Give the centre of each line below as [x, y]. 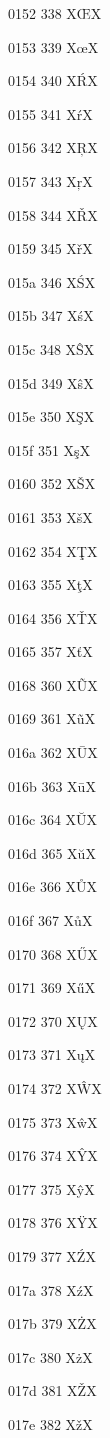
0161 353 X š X [50, 516]
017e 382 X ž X [50, 1423]
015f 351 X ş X [49, 449]
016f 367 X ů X [50, 920]
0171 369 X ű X [52, 987]
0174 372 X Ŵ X [55, 1088]
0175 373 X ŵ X [53, 1121]
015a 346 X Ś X [52, 281]
